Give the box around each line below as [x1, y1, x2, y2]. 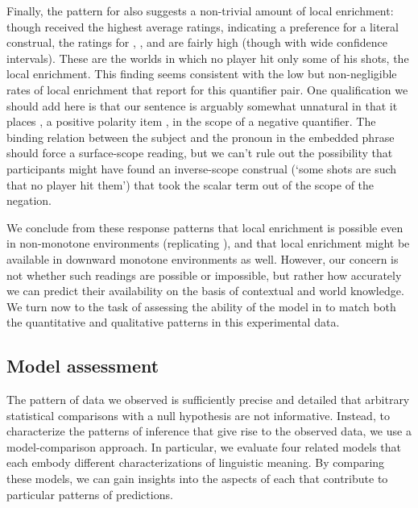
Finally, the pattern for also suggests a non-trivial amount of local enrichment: [6, 2, 394, 19]
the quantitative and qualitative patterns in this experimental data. [6, 314, 340, 331]
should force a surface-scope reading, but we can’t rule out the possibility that [6, 144, 393, 161]
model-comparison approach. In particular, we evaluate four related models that [6, 438, 402, 455]
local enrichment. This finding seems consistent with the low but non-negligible [6, 65, 397, 82]
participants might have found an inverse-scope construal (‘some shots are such [6, 160, 397, 177]
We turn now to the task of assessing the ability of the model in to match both [6, 298, 396, 314]
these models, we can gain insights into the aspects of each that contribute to [6, 470, 388, 487]
